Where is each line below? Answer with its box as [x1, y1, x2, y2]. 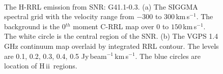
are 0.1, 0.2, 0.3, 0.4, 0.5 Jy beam [4, 50, 107, 61]
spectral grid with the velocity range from [4, 11, 134, 22]
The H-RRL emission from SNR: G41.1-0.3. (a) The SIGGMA [4, 1, 198, 12]
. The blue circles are [135, 50, 201, 61]
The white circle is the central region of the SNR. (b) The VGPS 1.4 [4, 31, 218, 41]
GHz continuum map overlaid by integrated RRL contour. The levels [4, 40, 219, 51]
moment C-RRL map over [73, 21, 154, 31]
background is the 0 [4, 21, 66, 31]
